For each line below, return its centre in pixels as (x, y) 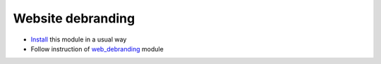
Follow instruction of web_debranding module (97, 49)
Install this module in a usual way (79, 39)
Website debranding (74, 18)
